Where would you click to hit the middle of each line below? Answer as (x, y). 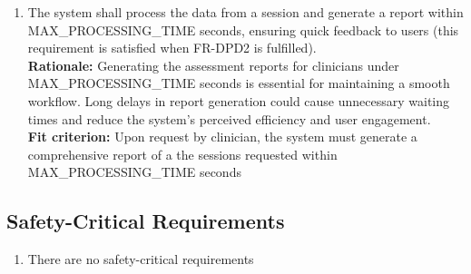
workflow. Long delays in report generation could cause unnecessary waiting (239, 100)
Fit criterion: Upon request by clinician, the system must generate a (222, 137)
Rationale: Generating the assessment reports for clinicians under (213, 65)
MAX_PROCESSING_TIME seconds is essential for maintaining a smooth (239, 83)
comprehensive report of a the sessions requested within (182, 154)
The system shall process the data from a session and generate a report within (245, 12)
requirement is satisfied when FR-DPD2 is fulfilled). (172, 48)
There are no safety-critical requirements (141, 259)
